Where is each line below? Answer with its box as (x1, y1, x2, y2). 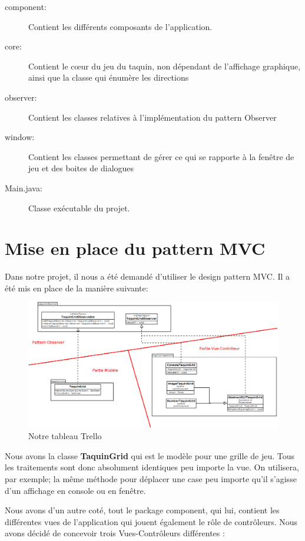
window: (5, 131, 35, 143)
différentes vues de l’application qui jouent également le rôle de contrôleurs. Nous (5, 515, 298, 527)
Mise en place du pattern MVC (5, 236, 266, 260)
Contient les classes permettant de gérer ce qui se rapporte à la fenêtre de (28, 150, 294, 162)
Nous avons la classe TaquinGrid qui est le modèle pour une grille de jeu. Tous (5, 449, 295, 462)
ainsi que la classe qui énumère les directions (28, 71, 189, 84)
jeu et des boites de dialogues (28, 162, 134, 174)
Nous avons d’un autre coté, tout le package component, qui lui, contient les (5, 504, 280, 516)
